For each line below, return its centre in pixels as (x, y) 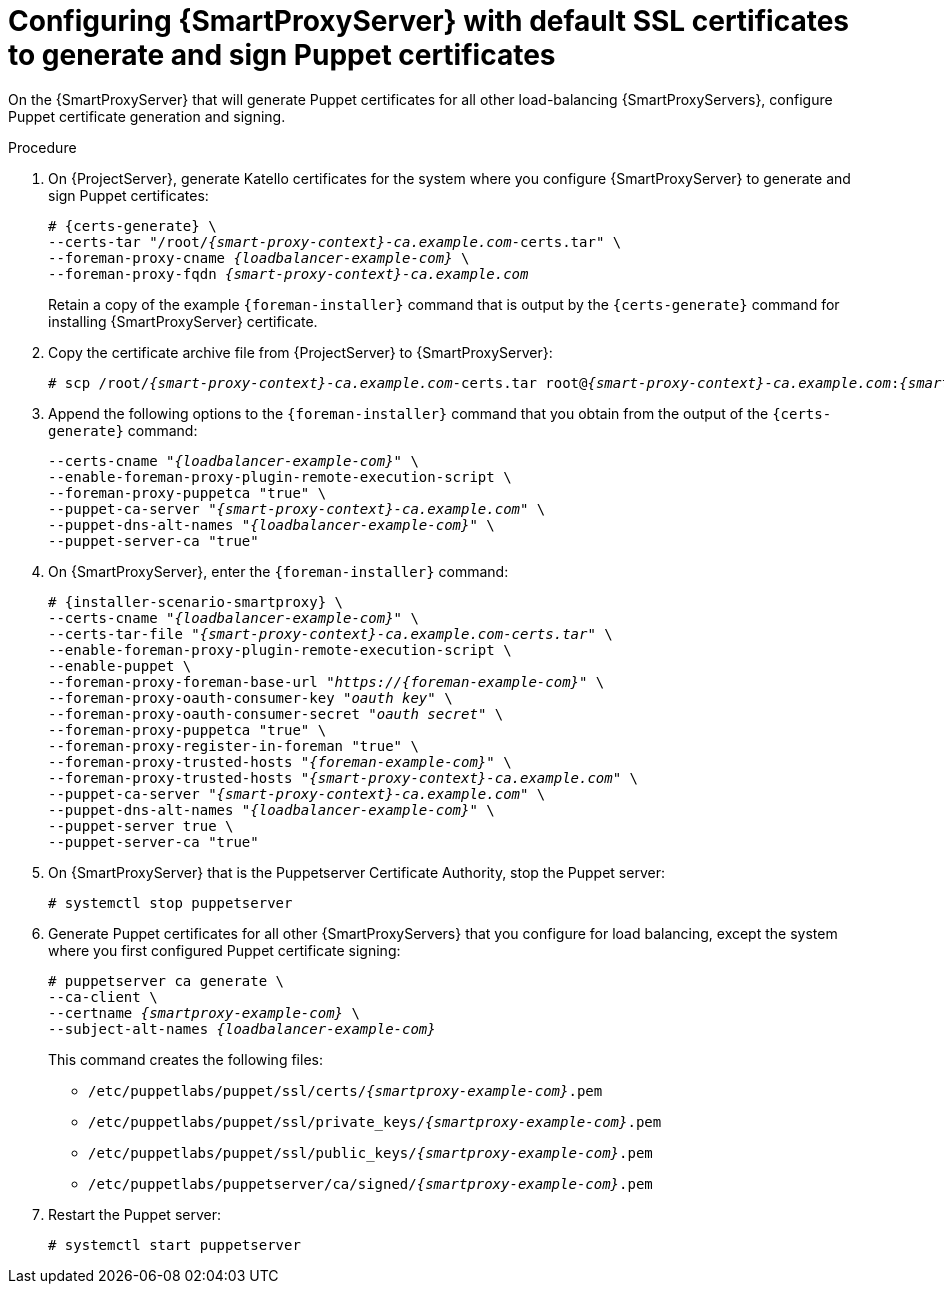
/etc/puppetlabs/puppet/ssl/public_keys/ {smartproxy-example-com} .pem (370, 1152)
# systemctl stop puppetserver (170, 902)
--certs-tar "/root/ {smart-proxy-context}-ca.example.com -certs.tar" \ (335, 241)
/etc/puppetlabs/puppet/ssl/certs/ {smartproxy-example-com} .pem (345, 1090)
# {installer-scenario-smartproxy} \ (196, 601)
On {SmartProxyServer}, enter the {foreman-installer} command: (278, 571)
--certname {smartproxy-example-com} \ (204, 1012)
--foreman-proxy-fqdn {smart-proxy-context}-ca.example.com (288, 273)
